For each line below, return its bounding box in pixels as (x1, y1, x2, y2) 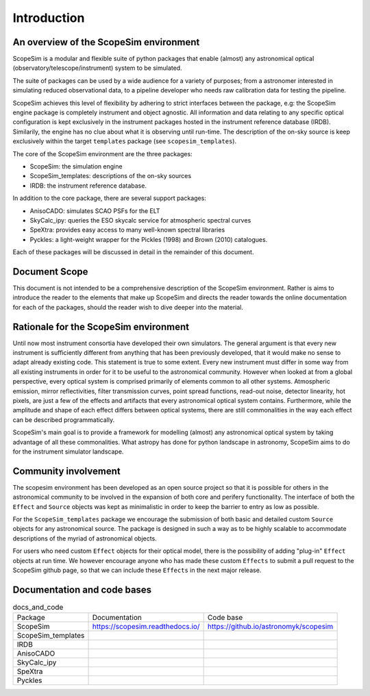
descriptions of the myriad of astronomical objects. (12, 534, 157, 543)
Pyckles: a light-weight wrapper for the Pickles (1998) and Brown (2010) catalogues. (29, 235, 268, 243)
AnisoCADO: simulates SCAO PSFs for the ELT (29, 206, 160, 215)
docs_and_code (12, 603, 64, 612)
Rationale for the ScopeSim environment (12, 321, 190, 332)
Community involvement (12, 465, 121, 477)
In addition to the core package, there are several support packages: (12, 194, 207, 202)
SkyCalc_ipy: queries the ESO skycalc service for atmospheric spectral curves (29, 216, 251, 224)
